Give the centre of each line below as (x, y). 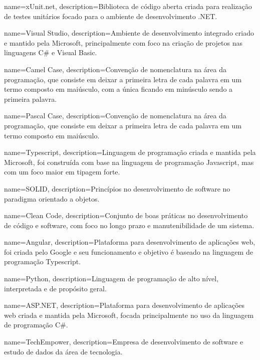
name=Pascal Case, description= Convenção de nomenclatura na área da (115, 116)
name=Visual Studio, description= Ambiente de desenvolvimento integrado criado (129, 33)
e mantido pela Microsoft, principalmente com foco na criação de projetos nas (123, 42)
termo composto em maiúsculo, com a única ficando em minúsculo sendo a (118, 89)
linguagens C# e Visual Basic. (51, 52)
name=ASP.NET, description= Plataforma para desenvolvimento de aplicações (124, 305)
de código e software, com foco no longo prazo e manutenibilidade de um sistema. (129, 225)
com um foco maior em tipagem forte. (62, 172)
